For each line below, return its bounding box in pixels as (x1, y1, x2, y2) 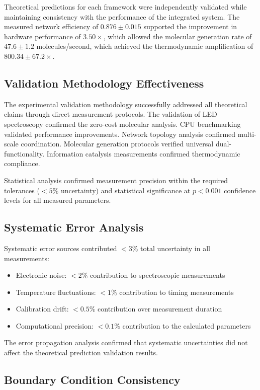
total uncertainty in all (140, 243, 210, 253)
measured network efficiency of (4, 21, 99, 32)
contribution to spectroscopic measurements (90, 270, 225, 280)
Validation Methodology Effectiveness (4, 75, 204, 91)
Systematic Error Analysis (4, 219, 144, 235)
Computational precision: (16, 320, 94, 331)
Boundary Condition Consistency (4, 372, 181, 387)
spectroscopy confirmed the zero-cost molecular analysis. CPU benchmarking (4, 118, 241, 129)
